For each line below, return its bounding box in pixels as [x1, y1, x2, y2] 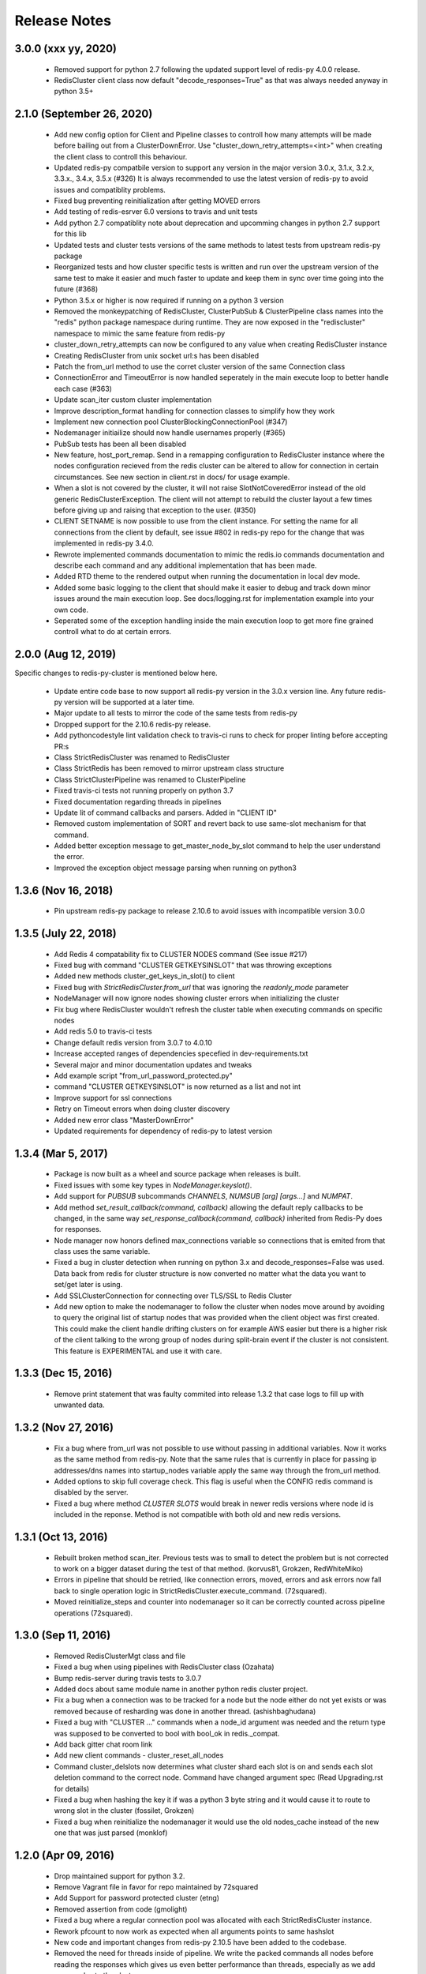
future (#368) [54, 284, 99, 294]
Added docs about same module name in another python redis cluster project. [54, 1684, 308, 1694]
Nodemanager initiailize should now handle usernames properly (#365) [54, 428, 286, 437]
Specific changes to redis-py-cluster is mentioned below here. [14, 668, 218, 678]
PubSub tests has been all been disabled [54, 439, 187, 448]
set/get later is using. [54, 1280, 123, 1289]
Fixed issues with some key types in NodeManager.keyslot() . [54, 1180, 252, 1190]
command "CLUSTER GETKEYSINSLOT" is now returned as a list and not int [54, 1082, 301, 1091]
